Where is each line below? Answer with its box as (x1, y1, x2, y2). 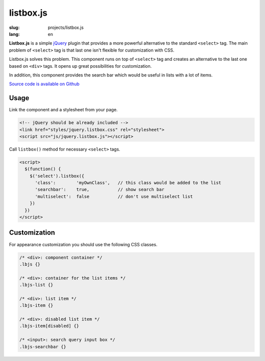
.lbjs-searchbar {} (19, 344, 66, 349)
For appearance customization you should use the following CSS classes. (9, 241, 158, 247)
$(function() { (25, 166, 61, 172)
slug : (9, 25, 20, 30)
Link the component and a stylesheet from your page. (9, 107, 118, 113)
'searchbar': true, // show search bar (35, 187, 164, 192)
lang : (9, 31, 20, 37)
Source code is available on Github (9, 81, 79, 87)
